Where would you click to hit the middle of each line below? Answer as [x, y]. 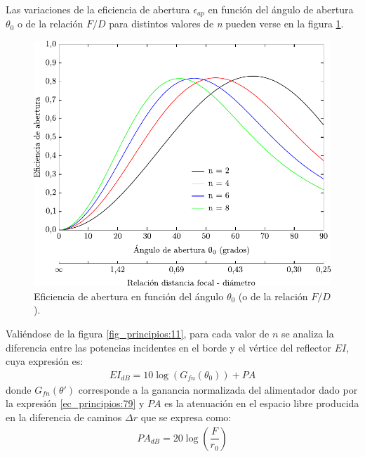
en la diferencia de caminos [64, 417]
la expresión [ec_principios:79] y [75, 403]
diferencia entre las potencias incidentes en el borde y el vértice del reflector [168, 347]
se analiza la [307, 334]
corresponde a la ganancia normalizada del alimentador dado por [218, 389]
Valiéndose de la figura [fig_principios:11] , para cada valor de [138, 334]
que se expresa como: [186, 417]
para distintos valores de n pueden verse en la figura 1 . [226, 24]
